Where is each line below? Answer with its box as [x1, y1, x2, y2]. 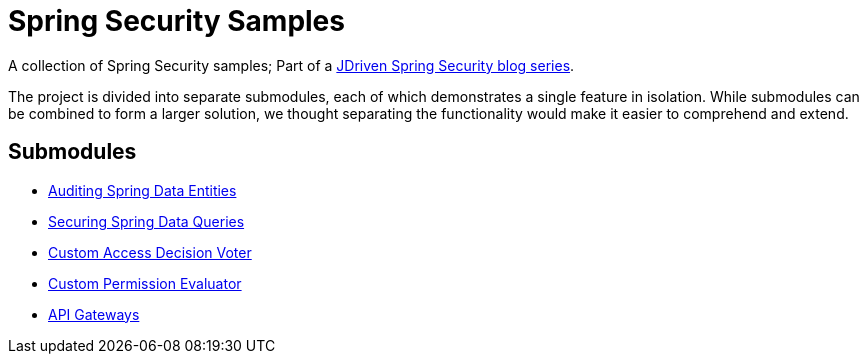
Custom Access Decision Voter [48, 243, 252, 261]
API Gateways [48, 305, 140, 323]
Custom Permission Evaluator [48, 274, 242, 292]
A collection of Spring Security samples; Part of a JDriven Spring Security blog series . [8, 56, 575, 74]
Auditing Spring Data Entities [48, 181, 237, 199]
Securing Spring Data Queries [48, 212, 245, 230]
